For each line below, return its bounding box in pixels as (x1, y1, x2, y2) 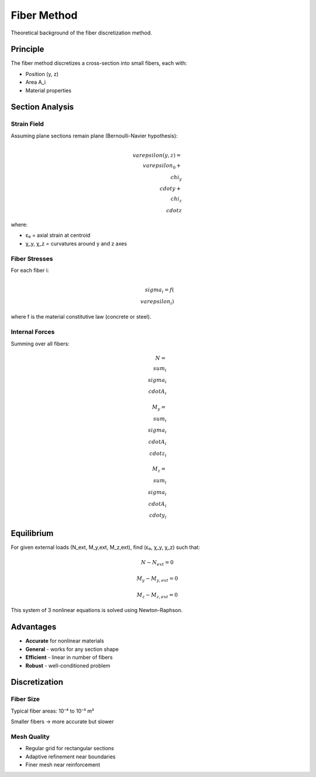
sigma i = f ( (145, 286, 174, 295)
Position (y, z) (25, 70, 59, 77)
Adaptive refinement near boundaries (25, 753, 116, 760)
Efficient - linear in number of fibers (25, 654, 113, 661)
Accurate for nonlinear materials (25, 637, 105, 644)
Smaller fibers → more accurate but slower (11, 718, 114, 725)
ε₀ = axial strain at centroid (25, 232, 91, 239)
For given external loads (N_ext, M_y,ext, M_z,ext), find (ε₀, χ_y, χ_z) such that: (11, 544, 200, 551)
